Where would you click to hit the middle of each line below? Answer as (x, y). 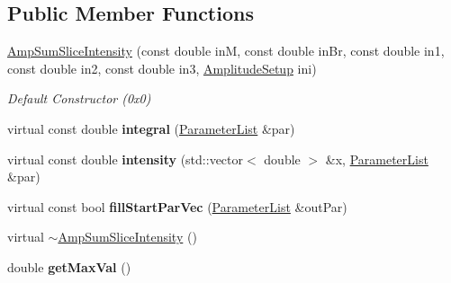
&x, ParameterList (377, 159)
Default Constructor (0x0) (79, 98)
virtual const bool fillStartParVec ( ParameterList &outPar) (177, 206)
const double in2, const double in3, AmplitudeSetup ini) (162, 68)
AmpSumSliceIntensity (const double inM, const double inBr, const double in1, (226, 51)
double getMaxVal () (69, 266)
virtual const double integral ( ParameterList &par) (151, 128)
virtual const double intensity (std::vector (126, 159)
